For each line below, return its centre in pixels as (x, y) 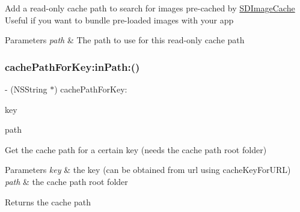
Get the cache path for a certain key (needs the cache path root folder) (136, 149)
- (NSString (26, 89)
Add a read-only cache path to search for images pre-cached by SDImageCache (150, 8)
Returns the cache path (48, 201)
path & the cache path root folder (66, 181)
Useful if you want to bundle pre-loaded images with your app (119, 20)
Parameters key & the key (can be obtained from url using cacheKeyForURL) (148, 170)
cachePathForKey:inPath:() (72, 66)
